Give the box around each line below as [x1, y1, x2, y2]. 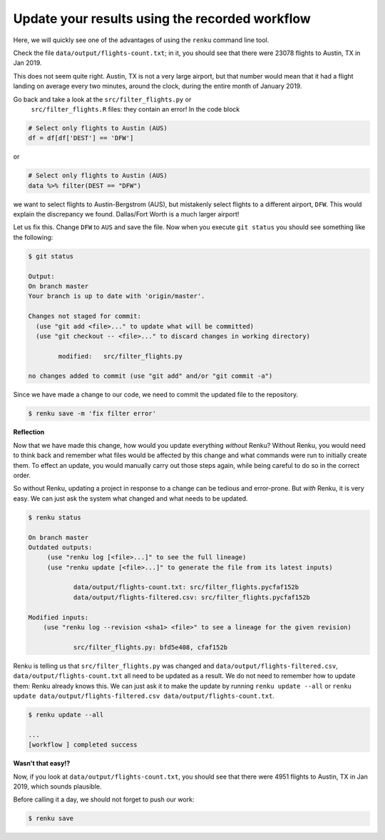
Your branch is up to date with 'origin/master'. [28, 292, 205, 300]
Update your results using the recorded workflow [13, 11, 312, 26]
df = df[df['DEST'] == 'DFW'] [28, 134, 134, 142]
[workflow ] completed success [28, 741, 138, 749]
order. [13, 471, 31, 479]
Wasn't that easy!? [13, 759, 71, 768]
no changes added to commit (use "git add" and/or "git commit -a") [28, 372, 273, 380]
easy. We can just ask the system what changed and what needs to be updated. [13, 494, 248, 503]
